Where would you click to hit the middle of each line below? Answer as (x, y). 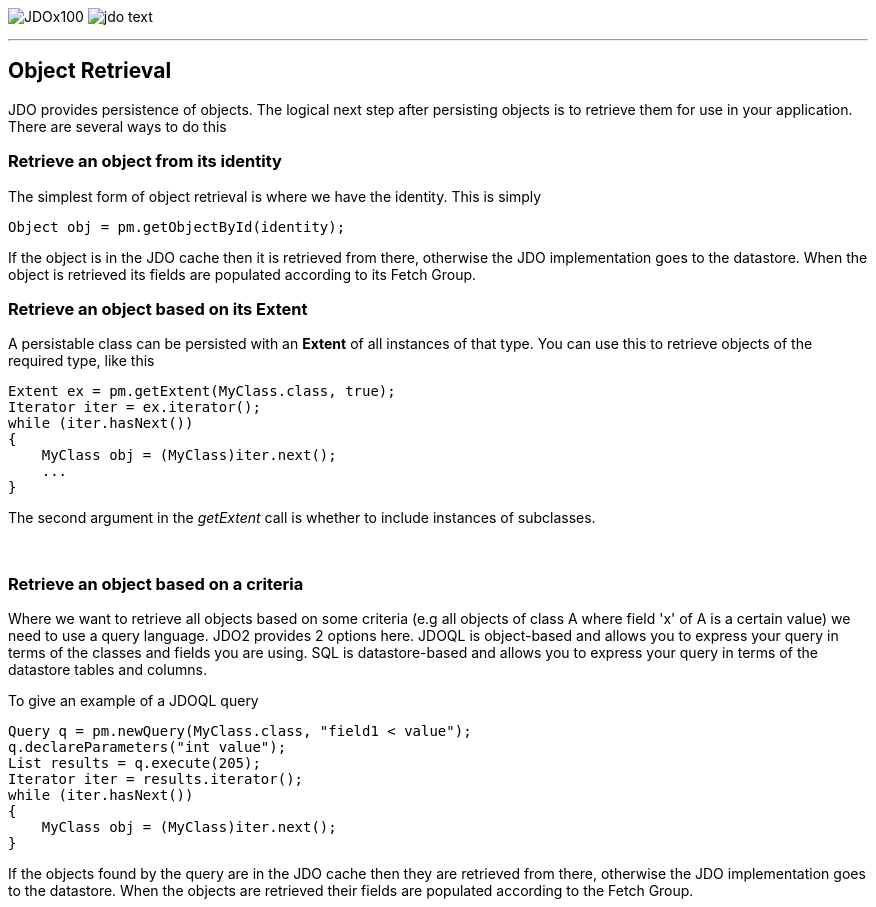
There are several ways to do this (117, 126)
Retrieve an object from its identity (145, 161)
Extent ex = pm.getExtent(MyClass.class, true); (202, 391)
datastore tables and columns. (107, 670)
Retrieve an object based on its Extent (158, 308)
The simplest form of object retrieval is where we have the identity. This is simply (275, 196)
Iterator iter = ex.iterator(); (134, 407)
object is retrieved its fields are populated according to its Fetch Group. (242, 274)
